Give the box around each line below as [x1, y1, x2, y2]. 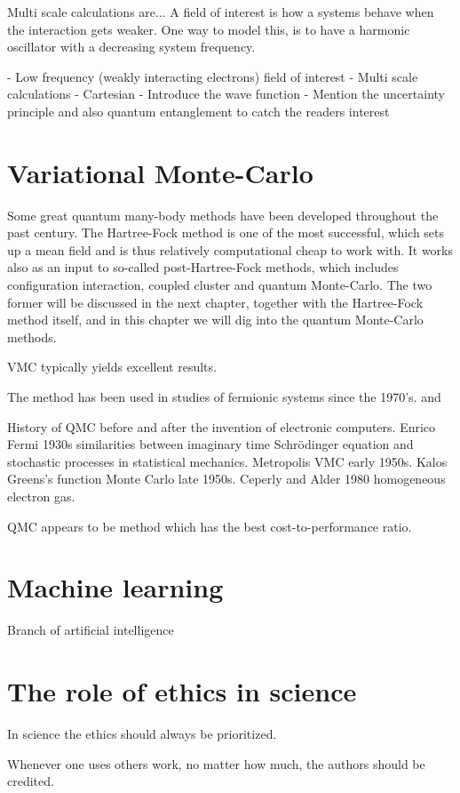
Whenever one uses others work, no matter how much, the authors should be [7, 754, 425, 773]
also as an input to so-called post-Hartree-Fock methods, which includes [7, 258, 399, 276]
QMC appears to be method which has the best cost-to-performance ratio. [7, 517, 412, 535]
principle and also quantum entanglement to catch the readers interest [7, 101, 390, 120]
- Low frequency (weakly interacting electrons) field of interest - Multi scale [7, 67, 418, 85]
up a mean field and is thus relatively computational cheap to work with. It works [7, 240, 454, 259]
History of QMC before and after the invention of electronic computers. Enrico [7, 417, 436, 436]
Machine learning [7, 569, 224, 605]
